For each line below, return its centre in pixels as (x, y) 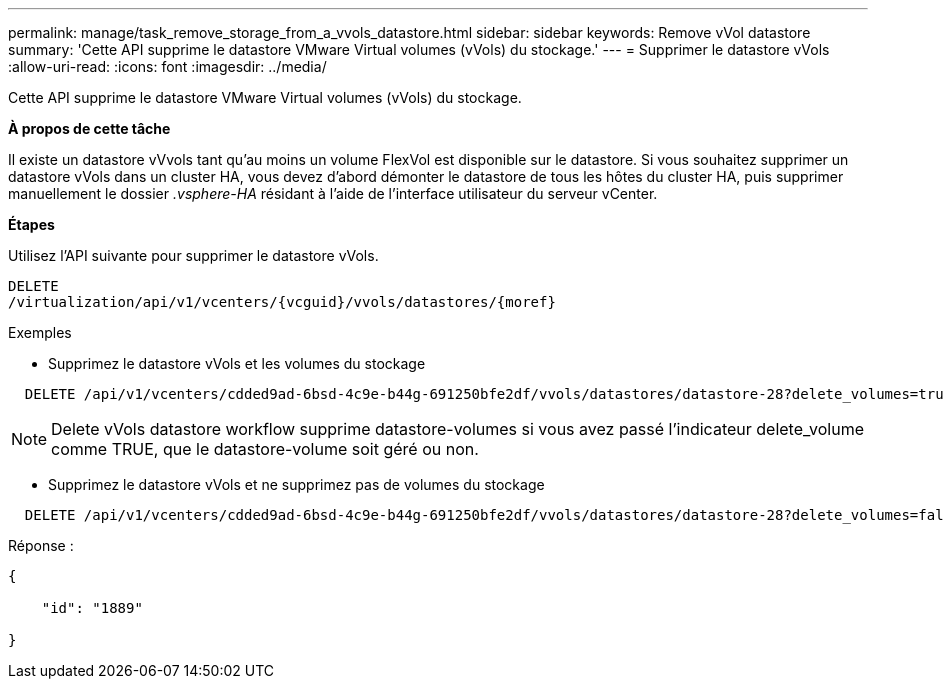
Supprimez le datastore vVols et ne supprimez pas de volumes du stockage (296, 484)
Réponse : (41, 545)
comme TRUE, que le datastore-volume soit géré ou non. (265, 449)
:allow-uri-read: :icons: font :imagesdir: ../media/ (167, 66)
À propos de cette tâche (89, 128)
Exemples (40, 332)
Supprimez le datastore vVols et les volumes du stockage (237, 363)
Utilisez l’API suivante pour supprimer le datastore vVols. (193, 255)
